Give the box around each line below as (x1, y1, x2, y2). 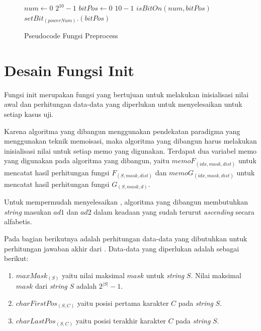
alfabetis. (4, 216, 32, 227)
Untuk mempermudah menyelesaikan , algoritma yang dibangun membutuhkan (4, 196, 248, 207)
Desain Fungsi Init (4, 59, 134, 80)
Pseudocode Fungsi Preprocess (24, 30, 118, 41)
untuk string (146, 270, 185, 280)
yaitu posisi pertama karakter (77, 297, 169, 308)
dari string (35, 281, 67, 291)
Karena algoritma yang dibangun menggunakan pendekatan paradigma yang (4, 125, 240, 136)
